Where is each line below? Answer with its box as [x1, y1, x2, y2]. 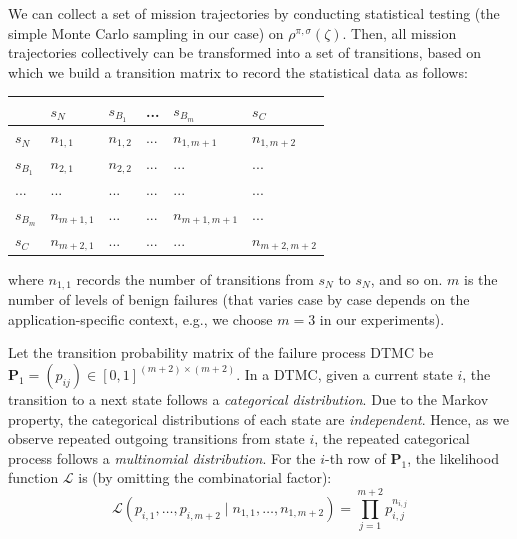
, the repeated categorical [314, 428, 470, 449]
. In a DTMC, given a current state [236, 363, 453, 384]
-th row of [325, 447, 386, 468]
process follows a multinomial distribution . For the [8, 447, 316, 468]
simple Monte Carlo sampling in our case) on [8, 22, 284, 43]
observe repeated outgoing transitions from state [8, 428, 305, 449]
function [8, 467, 59, 488]
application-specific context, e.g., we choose [8, 308, 273, 329]
